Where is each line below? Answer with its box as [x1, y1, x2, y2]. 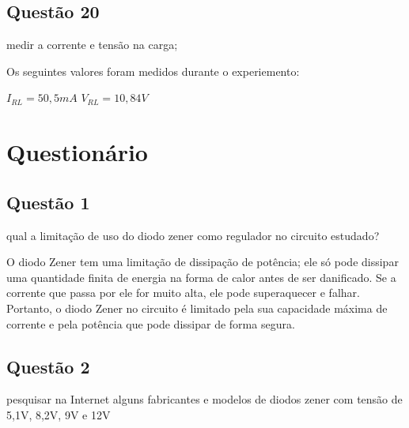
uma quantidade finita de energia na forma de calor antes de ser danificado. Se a [6, 268, 396, 285]
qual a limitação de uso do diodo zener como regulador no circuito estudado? [6, 227, 380, 243]
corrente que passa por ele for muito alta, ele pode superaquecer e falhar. [6, 284, 360, 301]
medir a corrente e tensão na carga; [6, 36, 178, 53]
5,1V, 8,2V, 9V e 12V [6, 406, 111, 422]
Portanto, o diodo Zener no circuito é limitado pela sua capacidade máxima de [6, 299, 388, 316]
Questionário [6, 136, 148, 168]
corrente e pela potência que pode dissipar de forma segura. [6, 315, 295, 332]
